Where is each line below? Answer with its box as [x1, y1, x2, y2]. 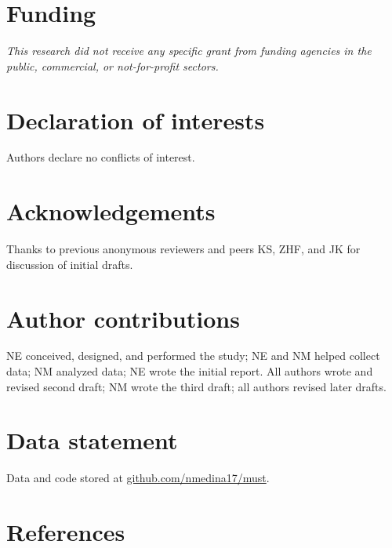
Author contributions [6, 302, 240, 334]
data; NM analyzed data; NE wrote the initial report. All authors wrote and [6, 363, 373, 379]
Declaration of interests [6, 103, 265, 136]
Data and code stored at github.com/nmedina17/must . [6, 470, 270, 486]
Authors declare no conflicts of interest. [6, 149, 195, 165]
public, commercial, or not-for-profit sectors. [6, 57, 219, 74]
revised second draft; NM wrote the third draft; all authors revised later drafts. [6, 378, 387, 394]
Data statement [6, 424, 178, 456]
